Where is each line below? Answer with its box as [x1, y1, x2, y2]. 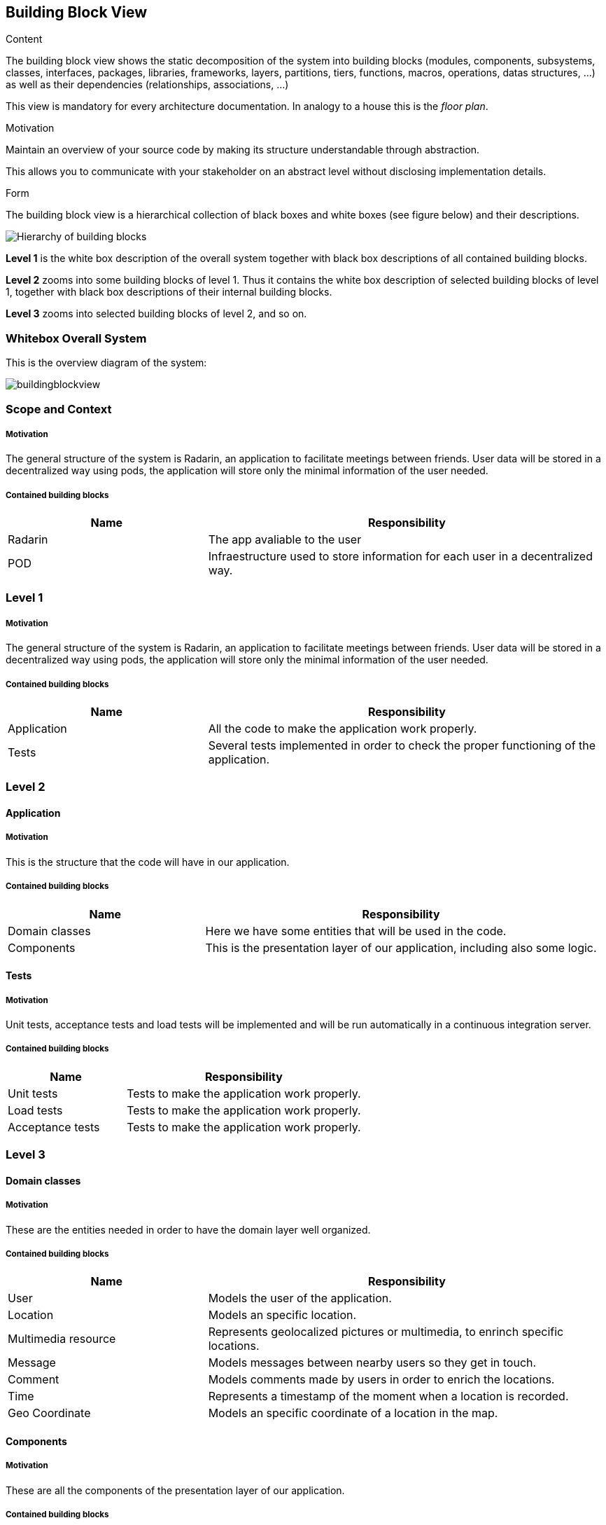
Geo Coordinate [8, 1406, 91, 1421]
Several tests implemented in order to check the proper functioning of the [208, 738, 596, 753]
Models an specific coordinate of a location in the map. [208, 1406, 498, 1421]
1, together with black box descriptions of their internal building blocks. [6, 286, 332, 298]
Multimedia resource [8, 1332, 116, 1346]
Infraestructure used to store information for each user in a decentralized [208, 549, 593, 564]
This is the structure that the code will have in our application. [6, 855, 290, 868]
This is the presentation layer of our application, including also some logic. [205, 940, 597, 955]
